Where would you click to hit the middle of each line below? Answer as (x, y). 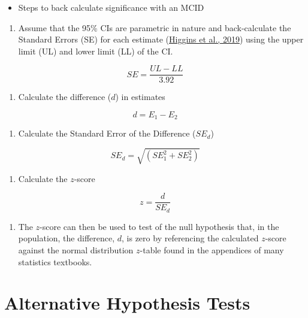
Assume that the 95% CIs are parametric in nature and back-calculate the (155, 27)
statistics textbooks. (55, 261)
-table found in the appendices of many (212, 249)
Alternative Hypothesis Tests (127, 303)
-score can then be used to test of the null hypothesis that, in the (159, 226)
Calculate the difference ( (65, 97)
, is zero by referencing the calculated (190, 238)
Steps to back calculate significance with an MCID (111, 7)
